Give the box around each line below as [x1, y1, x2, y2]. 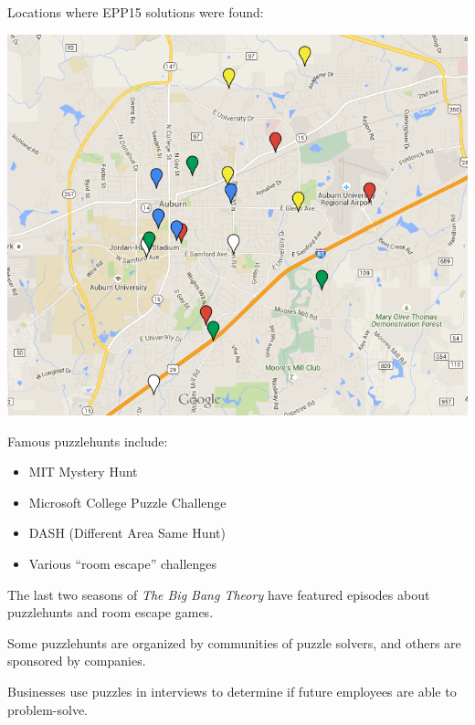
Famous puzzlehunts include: [7, 431, 168, 450]
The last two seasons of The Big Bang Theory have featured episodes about [7, 584, 430, 604]
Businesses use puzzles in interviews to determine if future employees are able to [7, 681, 457, 700]
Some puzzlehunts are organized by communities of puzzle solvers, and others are [7, 633, 461, 652]
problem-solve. [7, 699, 89, 719]
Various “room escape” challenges [28, 553, 217, 573]
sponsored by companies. [7, 651, 146, 670]
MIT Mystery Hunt [28, 462, 138, 481]
